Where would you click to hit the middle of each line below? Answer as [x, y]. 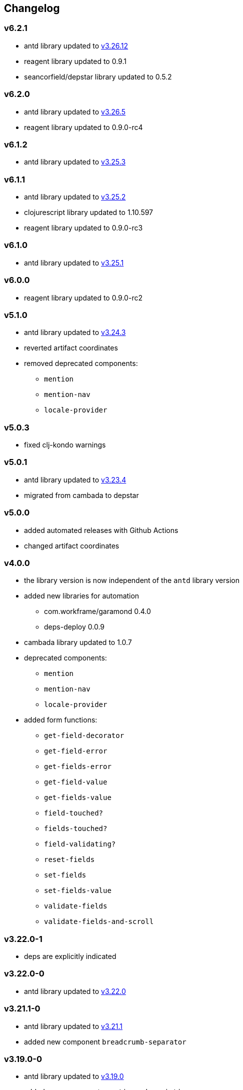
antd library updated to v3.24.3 [75, 332]
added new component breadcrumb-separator [105, 1041]
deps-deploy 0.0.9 [74, 627]
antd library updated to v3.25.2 [75, 197]
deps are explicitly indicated [70, 956]
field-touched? [74, 813]
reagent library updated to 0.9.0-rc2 [83, 297]
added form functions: [61, 720]
